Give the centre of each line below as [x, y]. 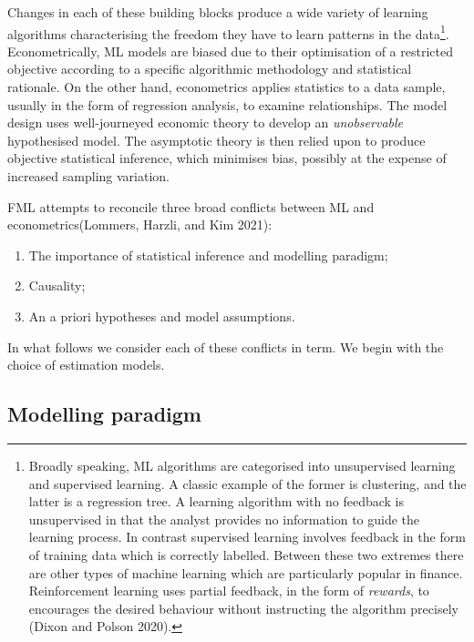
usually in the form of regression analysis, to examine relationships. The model [227, 104]
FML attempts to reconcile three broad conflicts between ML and [191, 206]
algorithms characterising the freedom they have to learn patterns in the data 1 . [228, 32]
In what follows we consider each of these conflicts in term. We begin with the [226, 346]
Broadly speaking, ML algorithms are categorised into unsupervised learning [242, 465]
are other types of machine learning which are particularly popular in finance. [246, 572]
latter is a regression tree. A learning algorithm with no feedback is [216, 501]
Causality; [57, 285]
